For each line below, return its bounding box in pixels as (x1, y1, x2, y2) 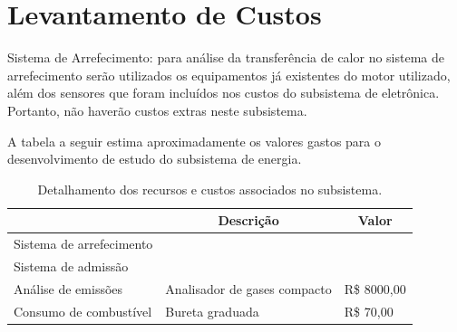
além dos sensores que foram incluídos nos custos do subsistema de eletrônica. (7, 83, 440, 102)
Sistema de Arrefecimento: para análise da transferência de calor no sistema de (7, 48, 445, 67)
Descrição (218, 211, 279, 230)
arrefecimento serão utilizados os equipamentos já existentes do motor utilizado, (7, 65, 451, 84)
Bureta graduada (165, 301, 259, 320)
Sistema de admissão (14, 256, 129, 275)
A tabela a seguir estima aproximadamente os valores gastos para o (7, 131, 382, 150)
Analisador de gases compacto (165, 279, 332, 298)
